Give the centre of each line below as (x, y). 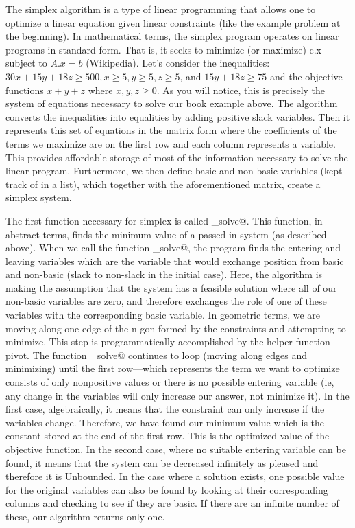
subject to (26, 63)
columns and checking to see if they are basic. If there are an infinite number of (172, 503)
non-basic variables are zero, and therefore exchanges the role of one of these (166, 301)
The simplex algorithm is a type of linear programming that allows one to (161, 9)
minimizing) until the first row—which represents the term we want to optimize (173, 368)
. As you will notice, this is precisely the (241, 90)
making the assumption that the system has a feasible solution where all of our (171, 287)
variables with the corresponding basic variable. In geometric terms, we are (163, 315)
